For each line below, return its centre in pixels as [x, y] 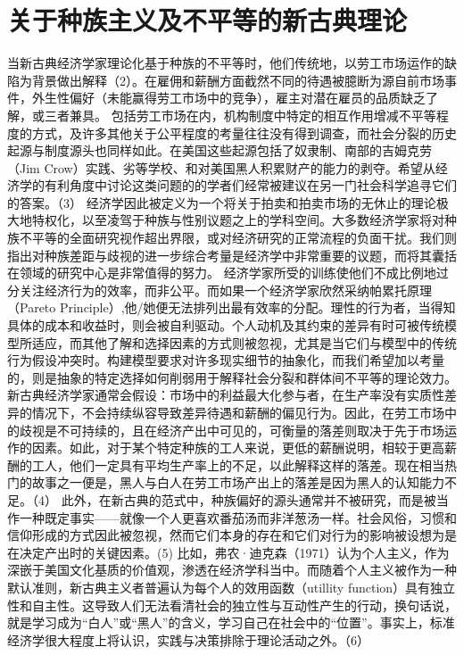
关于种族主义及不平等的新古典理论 [207, 20]
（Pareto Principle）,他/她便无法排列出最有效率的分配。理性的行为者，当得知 [232, 307]
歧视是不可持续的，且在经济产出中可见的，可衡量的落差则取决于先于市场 [232, 430]
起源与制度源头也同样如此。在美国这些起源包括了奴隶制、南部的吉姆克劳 [220, 150]
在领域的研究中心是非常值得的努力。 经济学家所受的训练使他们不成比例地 [222, 273]
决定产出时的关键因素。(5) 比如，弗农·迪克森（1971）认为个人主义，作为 [234, 552]
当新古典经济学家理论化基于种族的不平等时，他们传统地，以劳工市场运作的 [226, 63]
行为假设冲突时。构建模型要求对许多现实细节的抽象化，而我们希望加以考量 [226, 360]
